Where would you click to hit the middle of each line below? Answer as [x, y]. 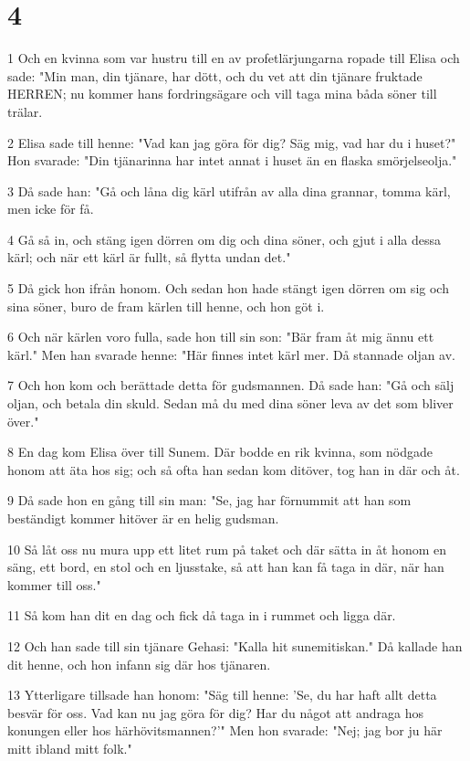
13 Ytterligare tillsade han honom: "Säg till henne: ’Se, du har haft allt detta [222, 695]
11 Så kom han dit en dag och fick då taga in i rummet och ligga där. [202, 615]
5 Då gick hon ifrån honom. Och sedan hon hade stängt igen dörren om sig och [228, 288]
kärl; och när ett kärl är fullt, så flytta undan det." [149, 257]
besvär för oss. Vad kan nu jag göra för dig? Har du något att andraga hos [215, 712]
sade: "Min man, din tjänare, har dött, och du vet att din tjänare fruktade [215, 75]
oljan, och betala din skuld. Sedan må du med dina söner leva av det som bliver [230, 403]
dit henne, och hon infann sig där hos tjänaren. [139, 664]
